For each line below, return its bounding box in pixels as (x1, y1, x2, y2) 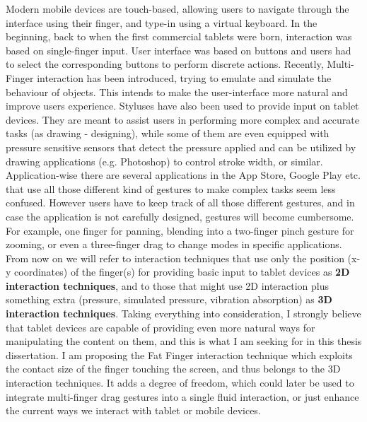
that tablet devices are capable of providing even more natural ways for (6, 320, 315, 334)
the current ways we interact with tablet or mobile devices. (6, 403, 261, 418)
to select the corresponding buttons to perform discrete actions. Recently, (6, 57, 324, 71)
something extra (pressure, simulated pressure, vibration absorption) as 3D (6, 292, 332, 307)
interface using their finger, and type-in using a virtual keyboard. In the (6, 15, 318, 30)
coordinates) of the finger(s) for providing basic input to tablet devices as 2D (14, 264, 350, 279)
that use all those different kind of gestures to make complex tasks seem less (6, 181, 336, 196)
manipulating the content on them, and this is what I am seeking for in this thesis (6, 334, 362, 348)
